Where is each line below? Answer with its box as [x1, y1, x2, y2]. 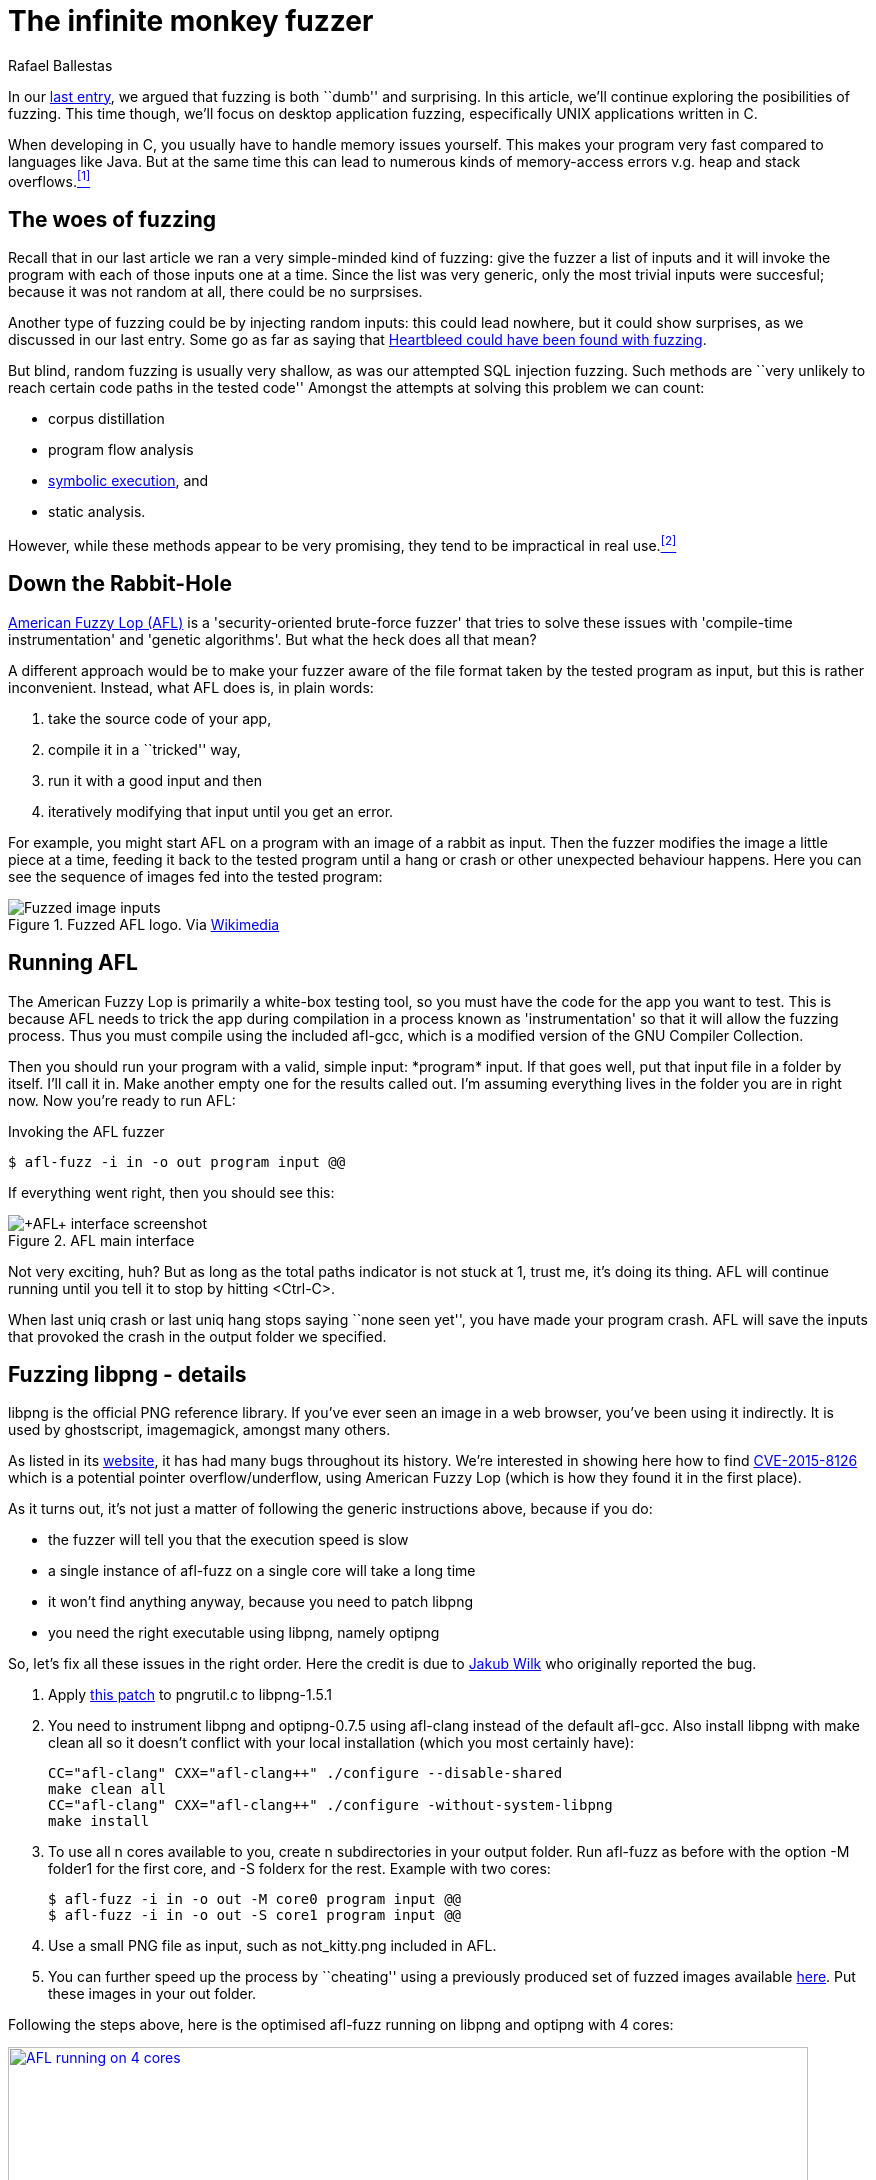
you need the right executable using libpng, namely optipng [48, 1624, 440, 1642]
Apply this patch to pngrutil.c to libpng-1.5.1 [48, 1686, 332, 1704]
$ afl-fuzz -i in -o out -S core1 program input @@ [48, 1907, 462, 1924]
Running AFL [8, 950, 138, 976]
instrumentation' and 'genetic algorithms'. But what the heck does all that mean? [8, 630, 537, 648]
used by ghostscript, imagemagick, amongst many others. [8, 1421, 391, 1439]
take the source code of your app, [48, 709, 272, 727]
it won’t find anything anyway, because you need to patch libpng [48, 1593, 473, 1611]
